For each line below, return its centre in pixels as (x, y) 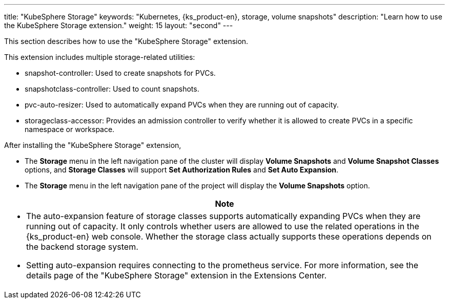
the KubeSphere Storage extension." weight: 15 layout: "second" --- (119, 25)
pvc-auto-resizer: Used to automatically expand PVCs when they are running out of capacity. (182, 105)
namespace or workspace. (70, 129)
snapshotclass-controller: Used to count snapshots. (112, 89)
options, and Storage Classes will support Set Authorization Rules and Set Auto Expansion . (182, 170)
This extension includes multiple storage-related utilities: (100, 57)
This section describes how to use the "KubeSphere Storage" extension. (126, 41)
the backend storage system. (82, 247)
